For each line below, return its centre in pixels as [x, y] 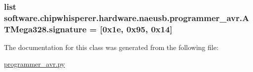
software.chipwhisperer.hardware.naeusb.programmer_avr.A [127, 17]
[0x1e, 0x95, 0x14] [136, 29]
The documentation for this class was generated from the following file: [111, 47]
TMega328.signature [45, 29]
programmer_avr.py [35, 63]
